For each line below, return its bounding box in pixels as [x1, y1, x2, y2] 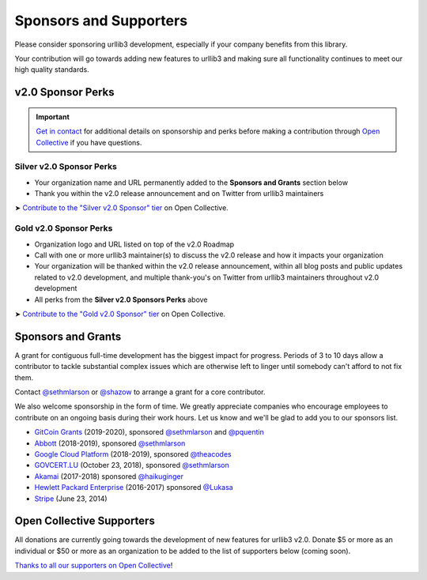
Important [36, 111, 70, 122]
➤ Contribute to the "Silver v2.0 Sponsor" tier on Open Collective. [14, 203, 229, 213]
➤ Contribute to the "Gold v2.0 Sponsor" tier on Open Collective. [14, 309, 225, 318]
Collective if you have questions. [36, 137, 142, 147]
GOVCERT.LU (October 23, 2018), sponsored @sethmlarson [34, 461, 229, 470]
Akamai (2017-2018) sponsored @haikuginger [34, 471, 183, 481]
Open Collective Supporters [14, 514, 156, 528]
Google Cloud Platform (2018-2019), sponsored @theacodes [34, 449, 232, 458]
